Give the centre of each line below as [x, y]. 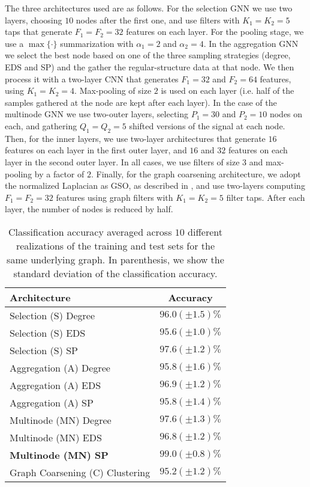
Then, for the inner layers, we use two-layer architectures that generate [135, 138]
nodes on [286, 114]
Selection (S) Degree [52, 315]
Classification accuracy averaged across [90, 231]
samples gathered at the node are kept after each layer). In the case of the [141, 102]
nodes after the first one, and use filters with [158, 20]
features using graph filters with [115, 197]
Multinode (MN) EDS [56, 437]
